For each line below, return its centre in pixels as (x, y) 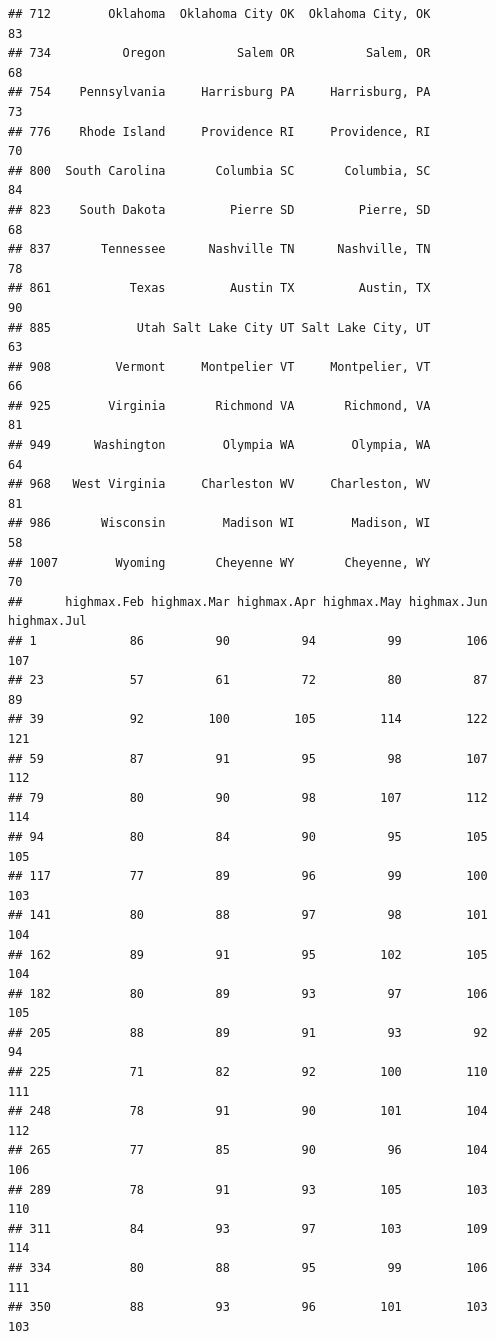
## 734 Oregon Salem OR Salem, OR (219, 53)
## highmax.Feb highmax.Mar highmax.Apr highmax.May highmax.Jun (248, 601)
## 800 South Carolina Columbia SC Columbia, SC (219, 170)
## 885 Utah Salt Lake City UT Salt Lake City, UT (219, 327)
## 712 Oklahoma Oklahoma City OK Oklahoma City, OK (219, 14)
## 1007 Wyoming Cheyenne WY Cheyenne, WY (219, 562)
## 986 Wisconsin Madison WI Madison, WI (219, 523)
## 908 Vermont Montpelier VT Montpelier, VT (219, 366)
